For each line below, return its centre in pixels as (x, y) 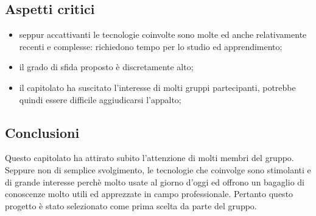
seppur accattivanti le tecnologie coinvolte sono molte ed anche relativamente (163, 34)
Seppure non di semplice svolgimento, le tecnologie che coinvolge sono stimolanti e (158, 169)
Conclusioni (42, 132)
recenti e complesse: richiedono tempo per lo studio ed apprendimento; (151, 46)
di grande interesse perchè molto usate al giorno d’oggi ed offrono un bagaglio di (155, 182)
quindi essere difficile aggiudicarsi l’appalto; (100, 99)
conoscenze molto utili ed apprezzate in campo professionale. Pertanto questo (149, 194)
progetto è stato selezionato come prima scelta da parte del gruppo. (131, 205)
